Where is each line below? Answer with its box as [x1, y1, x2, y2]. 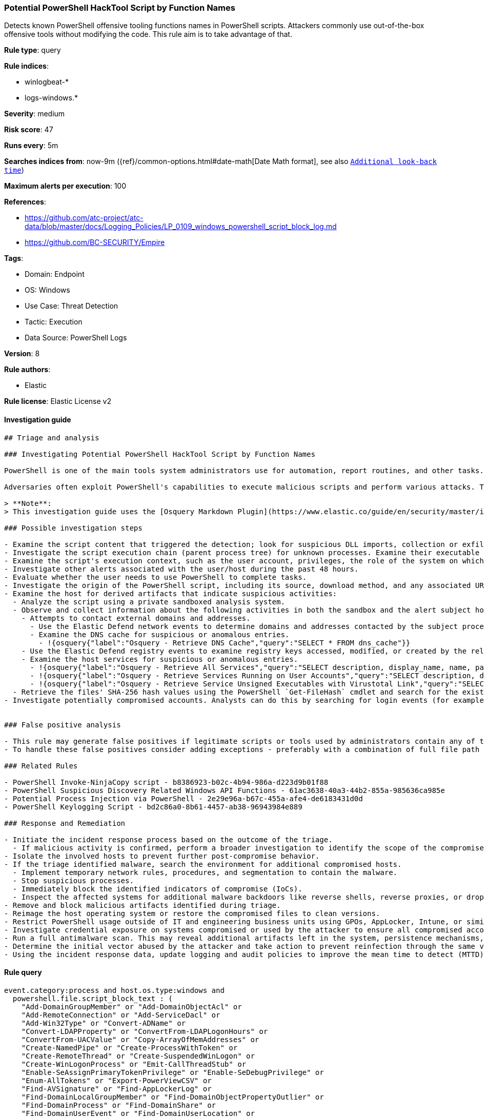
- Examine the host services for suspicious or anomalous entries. [21, 655, 298, 663]
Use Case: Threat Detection [25, 301, 118, 311]
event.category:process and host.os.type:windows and [4, 986, 225, 994]
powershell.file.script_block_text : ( [12, 994, 173, 1003]
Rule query [4, 968, 42, 977]
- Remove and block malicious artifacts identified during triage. [4, 901, 281, 909]
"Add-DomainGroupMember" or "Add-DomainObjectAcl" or [21, 1002, 242, 1011]
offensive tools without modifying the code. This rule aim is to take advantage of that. [4, 30, 292, 39]
